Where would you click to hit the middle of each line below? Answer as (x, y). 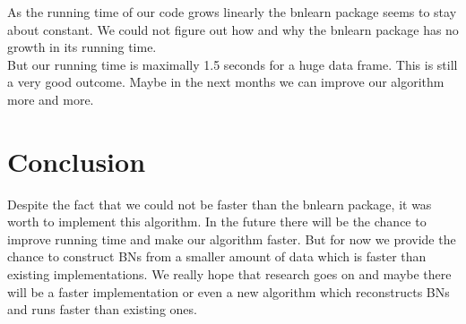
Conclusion (77, 161)
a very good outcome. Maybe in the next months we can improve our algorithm (226, 82)
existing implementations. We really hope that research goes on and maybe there (229, 274)
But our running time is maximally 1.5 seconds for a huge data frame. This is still (233, 64)
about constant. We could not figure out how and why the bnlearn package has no (233, 29)
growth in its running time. (82, 47)
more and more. (51, 99)
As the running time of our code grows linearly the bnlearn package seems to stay (232, 12)
